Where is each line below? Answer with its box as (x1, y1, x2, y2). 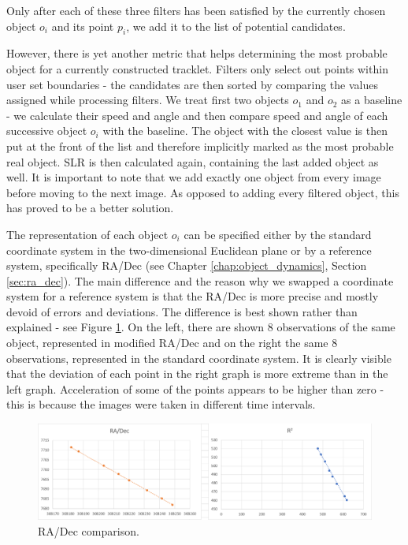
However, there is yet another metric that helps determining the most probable (6, 45, 388, 62)
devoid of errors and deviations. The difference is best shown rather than (6, 303, 358, 319)
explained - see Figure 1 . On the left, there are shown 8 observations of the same (6, 319, 395, 335)
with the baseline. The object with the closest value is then (102, 122, 388, 139)
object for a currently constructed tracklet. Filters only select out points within (6, 60, 388, 77)
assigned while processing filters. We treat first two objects (6, 91, 289, 108)
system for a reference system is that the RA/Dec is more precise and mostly (6, 288, 379, 304)
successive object (6, 122, 87, 139)
